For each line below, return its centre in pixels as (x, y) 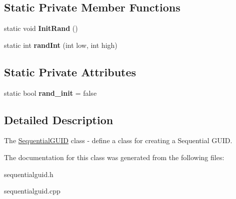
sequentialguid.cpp (32, 191)
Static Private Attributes (70, 72)
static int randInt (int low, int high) (61, 45)
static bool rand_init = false (50, 93)
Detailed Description (59, 119)
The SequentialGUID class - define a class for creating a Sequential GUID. (118, 140)
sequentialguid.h (29, 174)
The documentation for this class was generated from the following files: (114, 157)
